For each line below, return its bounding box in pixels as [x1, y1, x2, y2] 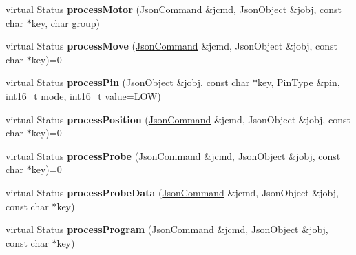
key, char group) [31, 15, 101, 30]
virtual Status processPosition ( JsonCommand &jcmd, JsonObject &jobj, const [6, 112, 350, 126]
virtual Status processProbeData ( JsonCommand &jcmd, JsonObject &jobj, [6, 185, 339, 199]
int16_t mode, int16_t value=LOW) [6, 88, 161, 103]
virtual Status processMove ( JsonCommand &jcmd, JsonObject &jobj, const [6, 39, 338, 53]
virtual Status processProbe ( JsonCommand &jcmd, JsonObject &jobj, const [6, 148, 341, 163]
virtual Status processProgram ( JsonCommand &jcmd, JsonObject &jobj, [6, 222, 328, 236]
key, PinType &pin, [258, 75, 340, 90]
